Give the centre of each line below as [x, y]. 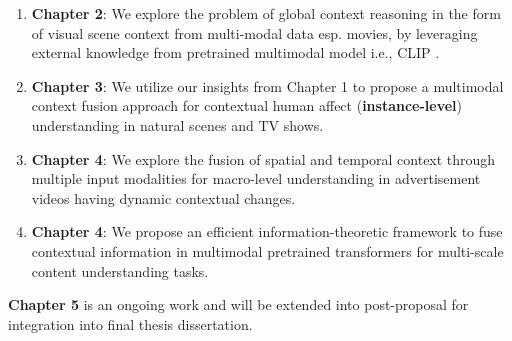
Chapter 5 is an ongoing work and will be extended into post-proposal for [238, 304]
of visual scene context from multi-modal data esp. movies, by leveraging [254, 32]
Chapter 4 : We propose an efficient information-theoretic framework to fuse [267, 231]
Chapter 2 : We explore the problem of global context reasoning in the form [266, 13]
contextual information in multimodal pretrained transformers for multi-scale [267, 250]
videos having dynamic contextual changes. [163, 197]
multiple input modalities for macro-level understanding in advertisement [256, 178]
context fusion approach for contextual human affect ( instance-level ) [247, 105]
